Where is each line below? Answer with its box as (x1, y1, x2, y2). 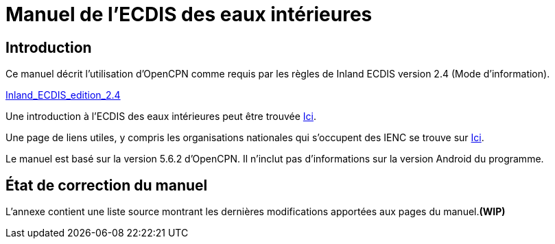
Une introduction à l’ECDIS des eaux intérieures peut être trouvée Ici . (5, 110, 317, 123)
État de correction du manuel (5, 176, 208, 194)
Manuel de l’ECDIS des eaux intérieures (5, 3, 373, 26)
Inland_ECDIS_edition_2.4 (5, 89, 121, 101)
